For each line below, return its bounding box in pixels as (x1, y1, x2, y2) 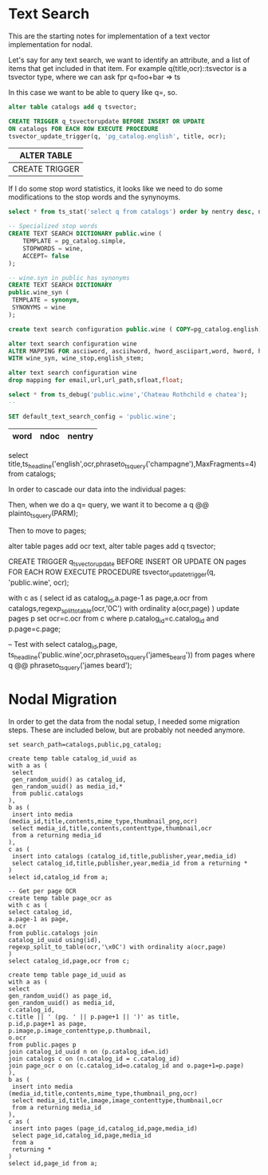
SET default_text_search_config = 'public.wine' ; (8, 412, 177, 420)
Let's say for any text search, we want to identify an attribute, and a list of (8, 55, 250, 65)
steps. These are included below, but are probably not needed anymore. (8, 725, 246, 735)
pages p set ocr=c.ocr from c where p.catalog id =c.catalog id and (8, 613, 219, 625)
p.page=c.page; (8, 624, 61, 634)
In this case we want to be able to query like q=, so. (8, 87, 178, 97)
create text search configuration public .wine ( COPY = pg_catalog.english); (8, 325, 266, 333)
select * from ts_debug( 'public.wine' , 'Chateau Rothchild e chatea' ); (8, 391, 248, 399)
